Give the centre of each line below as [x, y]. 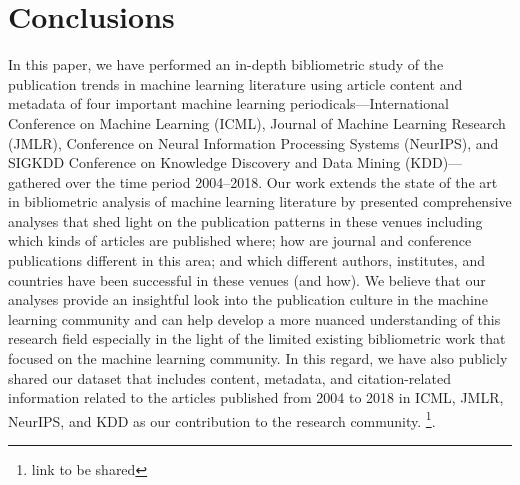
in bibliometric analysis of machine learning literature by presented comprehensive [260, 201]
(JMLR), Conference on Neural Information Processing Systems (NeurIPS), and [253, 142]
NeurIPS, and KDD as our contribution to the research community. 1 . [222, 419]
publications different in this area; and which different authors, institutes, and [246, 260]
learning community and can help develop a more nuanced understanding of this [254, 318]
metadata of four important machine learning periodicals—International [228, 103]
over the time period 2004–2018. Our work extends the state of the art [281, 181]
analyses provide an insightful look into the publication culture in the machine [248, 299]
